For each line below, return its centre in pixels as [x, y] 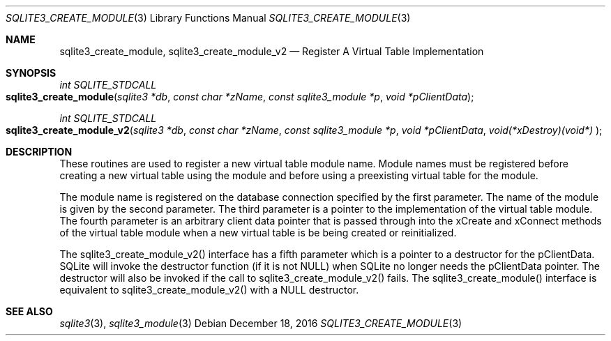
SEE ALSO [29, 311]
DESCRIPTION [39, 152]
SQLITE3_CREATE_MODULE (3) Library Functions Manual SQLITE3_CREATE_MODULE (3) [208, 18]
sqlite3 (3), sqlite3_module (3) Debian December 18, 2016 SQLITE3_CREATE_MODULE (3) [261, 323]
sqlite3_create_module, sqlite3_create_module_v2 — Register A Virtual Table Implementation [272, 51]
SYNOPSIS [31, 73]
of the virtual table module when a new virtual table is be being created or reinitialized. [258, 233]
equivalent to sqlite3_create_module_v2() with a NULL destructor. [209, 290]
